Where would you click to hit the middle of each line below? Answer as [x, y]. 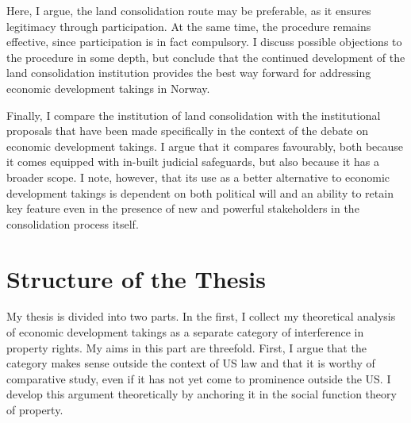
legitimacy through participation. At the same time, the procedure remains [189, 26]
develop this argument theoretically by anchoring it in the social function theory [202, 394]
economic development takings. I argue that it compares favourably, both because [205, 146]
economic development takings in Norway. [108, 88]
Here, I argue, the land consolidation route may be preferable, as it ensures [189, 10]
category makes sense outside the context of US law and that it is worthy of [191, 363]
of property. [35, 410]
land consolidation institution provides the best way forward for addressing [189, 73]
